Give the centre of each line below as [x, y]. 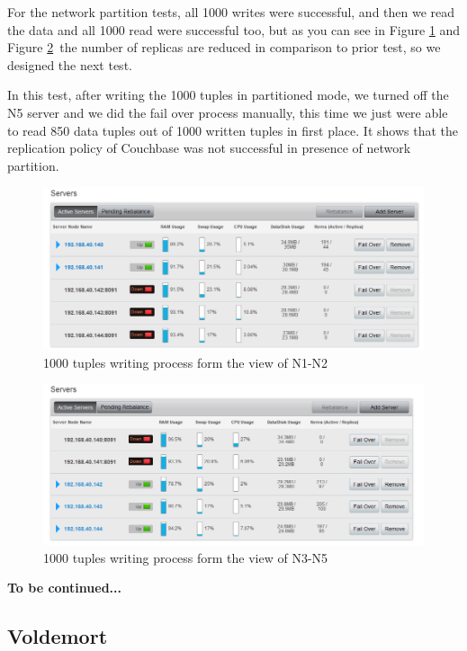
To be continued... [64, 588]
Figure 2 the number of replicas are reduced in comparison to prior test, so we [224, 47]
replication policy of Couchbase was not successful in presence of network [209, 148]
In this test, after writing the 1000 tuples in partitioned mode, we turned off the [228, 95]
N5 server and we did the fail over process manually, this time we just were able [228, 112]
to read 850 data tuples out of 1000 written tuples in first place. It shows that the [233, 130]
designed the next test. [70, 64]
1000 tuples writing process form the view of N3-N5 [186, 557]
